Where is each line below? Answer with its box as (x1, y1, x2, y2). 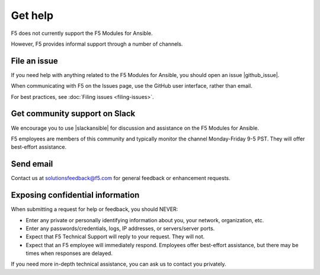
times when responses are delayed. (25, 250, 113, 257)
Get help (11, 9, 53, 22)
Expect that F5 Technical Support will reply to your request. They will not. (25, 233, 205, 240)
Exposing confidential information (11, 190, 140, 200)
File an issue (11, 56, 59, 66)
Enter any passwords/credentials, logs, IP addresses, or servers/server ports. (25, 225, 215, 232)
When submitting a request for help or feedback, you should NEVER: (11, 206, 178, 213)
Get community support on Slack (11, 108, 136, 119)
